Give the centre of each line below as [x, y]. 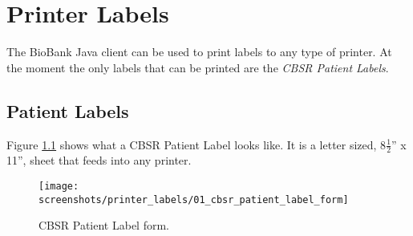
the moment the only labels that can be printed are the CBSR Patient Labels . [198, 67]
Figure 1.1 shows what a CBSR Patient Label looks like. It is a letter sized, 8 [196, 144]
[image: [59, 186]
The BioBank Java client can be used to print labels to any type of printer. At [199, 52]
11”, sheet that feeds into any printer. [99, 160]
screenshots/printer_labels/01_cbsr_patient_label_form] [194, 199]
